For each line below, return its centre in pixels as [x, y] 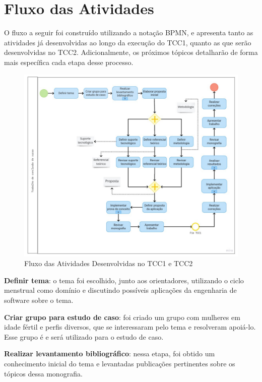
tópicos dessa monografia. [43, 373]
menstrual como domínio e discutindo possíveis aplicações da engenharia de [120, 290]
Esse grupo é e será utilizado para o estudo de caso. [84, 336]
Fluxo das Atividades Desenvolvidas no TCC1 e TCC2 [109, 263]
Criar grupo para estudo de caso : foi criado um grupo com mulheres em [122, 317]
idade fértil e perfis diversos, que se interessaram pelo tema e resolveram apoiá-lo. [130, 327]
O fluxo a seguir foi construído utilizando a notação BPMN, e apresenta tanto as [129, 33]
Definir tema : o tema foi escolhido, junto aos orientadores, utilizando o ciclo [124, 280]
